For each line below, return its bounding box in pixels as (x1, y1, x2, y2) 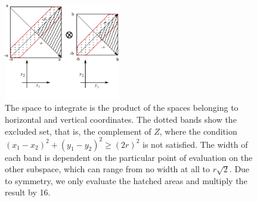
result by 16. (5, 186, 51, 198)
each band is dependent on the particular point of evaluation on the (5, 151, 253, 163)
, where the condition (159, 125, 237, 137)
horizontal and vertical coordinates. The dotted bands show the (5, 113, 237, 125)
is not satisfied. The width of (143, 138, 248, 150)
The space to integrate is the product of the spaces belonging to (5, 101, 239, 114)
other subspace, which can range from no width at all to (5, 163, 210, 175)
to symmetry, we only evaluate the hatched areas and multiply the (5, 174, 247, 187)
